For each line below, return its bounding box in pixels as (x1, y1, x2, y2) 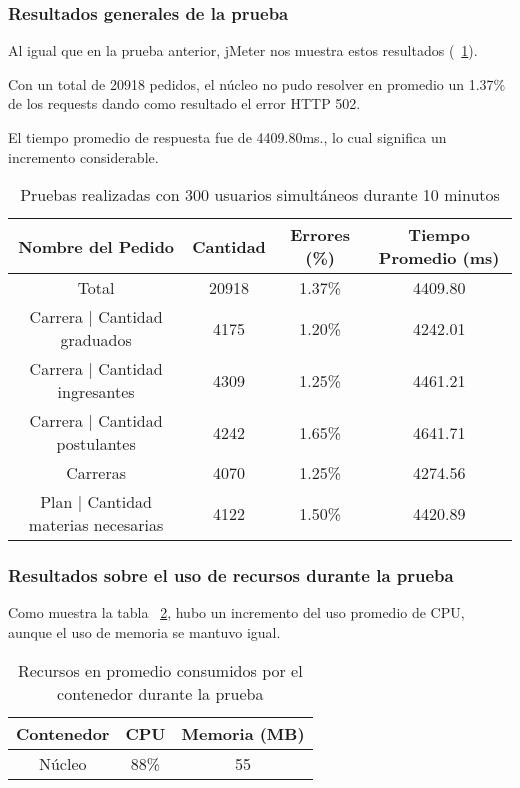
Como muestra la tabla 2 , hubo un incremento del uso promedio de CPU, (8, 602, 465, 623)
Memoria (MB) (181, 721, 305, 745)
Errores (290, 223, 350, 247)
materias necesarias (28, 513, 164, 537)
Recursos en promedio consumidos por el (17, 658, 303, 682)
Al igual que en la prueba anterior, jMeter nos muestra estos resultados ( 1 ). (8, 40, 478, 61)
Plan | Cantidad (40, 490, 152, 514)
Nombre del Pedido (18, 234, 175, 258)
